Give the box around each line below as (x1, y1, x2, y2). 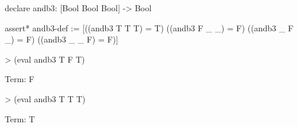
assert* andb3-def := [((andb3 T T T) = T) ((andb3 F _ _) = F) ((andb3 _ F (5, 21, 294, 34)
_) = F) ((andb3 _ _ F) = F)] (5, 33, 118, 45)
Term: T (5, 112, 35, 125)
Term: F (5, 73, 35, 85)
